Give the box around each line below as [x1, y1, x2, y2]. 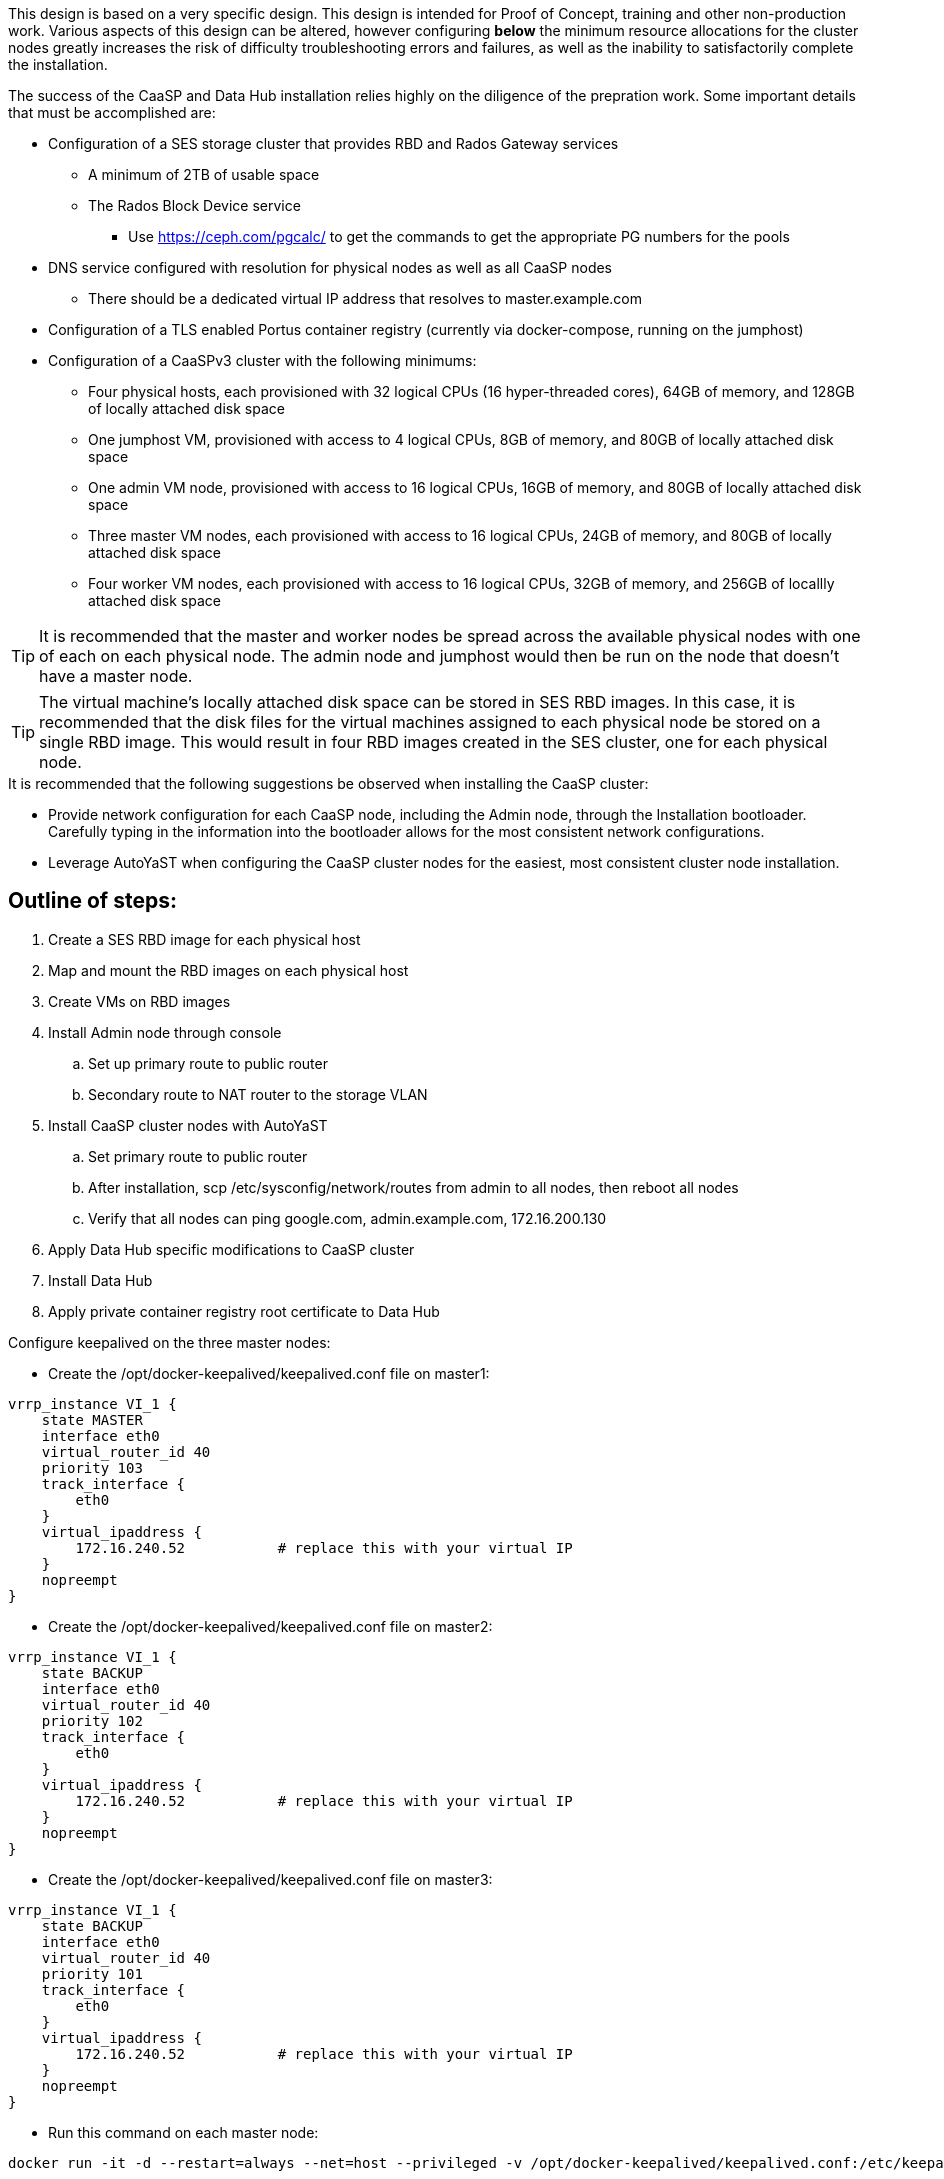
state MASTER [41, 1411, 143, 1428]
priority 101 [41, 1965, 143, 1982]
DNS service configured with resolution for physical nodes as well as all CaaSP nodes [48, 259, 613, 276]
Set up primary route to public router [88, 1054, 328, 1072]
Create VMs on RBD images [48, 992, 231, 1010]
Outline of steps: [8, 888, 177, 914]
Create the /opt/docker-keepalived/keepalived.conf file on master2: [48, 1617, 493, 1635]
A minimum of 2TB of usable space [88, 166, 320, 183]
